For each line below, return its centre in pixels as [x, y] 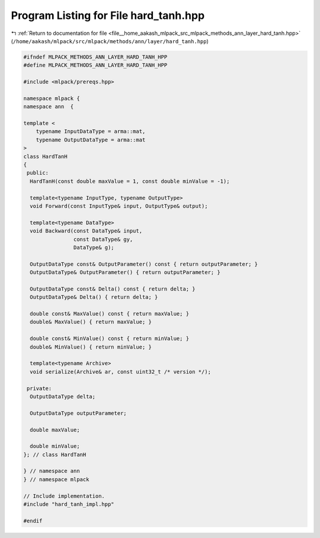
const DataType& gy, [103, 239]
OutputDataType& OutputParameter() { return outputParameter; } [125, 273]
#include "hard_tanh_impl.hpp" [69, 504]
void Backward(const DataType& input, [86, 231]
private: [39, 388]
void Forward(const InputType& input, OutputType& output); [119, 206]
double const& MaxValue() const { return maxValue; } [110, 314]
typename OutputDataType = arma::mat [91, 140]
